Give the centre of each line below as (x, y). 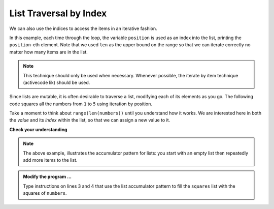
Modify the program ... (47, 177)
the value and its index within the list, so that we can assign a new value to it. (90, 120)
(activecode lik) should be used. (57, 82)
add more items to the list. (50, 160)
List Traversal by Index (58, 13)
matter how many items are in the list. (49, 52)
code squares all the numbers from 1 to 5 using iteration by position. (81, 104)
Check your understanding (38, 129)
